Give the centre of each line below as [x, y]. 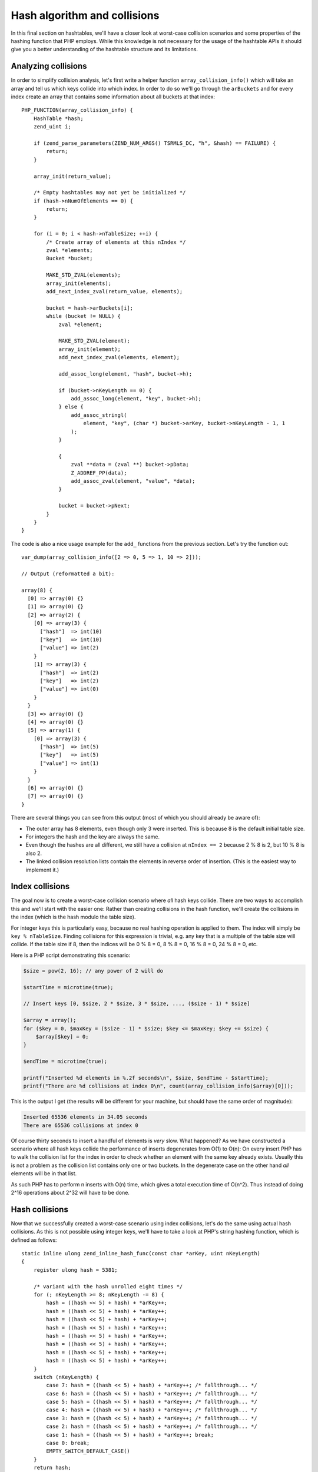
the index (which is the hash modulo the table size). [73, 917]
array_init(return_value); [72, 176]
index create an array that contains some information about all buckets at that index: [113, 97]
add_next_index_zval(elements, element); [119, 357]
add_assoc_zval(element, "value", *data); [133, 481]
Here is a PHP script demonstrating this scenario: [71, 955]
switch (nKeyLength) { [66, 1377]
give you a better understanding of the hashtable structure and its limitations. [105, 49]
